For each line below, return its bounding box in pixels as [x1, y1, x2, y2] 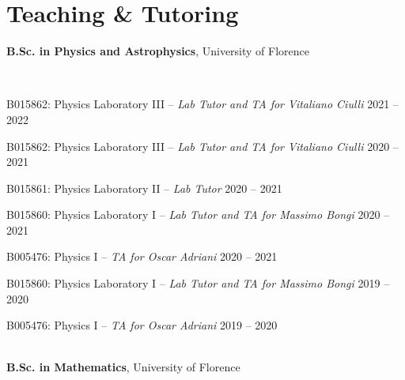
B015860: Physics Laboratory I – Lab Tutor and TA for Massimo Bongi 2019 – [6, 275, 390, 292]
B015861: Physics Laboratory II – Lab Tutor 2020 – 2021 [6, 179, 282, 196]
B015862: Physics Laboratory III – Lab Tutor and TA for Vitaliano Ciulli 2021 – [6, 96, 399, 112]
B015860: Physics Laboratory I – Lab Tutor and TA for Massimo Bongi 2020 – [6, 206, 390, 223]
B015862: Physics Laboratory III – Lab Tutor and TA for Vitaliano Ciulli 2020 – [6, 137, 399, 154]
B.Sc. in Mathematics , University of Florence [6, 359, 240, 375]
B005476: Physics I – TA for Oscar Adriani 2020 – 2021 [6, 248, 278, 265]
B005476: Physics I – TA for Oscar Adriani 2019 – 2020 [6, 317, 278, 333]
